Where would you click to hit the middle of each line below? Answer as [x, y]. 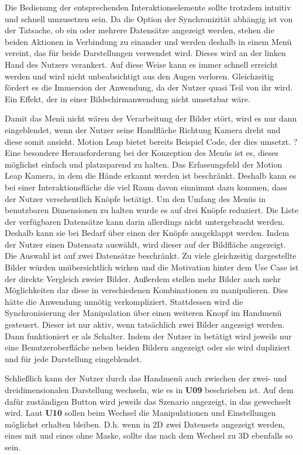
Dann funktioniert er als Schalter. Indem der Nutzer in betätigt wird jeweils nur [148, 336]
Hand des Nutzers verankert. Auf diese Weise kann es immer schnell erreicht [141, 64]
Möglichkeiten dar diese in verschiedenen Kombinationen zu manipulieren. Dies [147, 290]
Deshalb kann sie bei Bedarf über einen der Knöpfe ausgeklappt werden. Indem [147, 233]
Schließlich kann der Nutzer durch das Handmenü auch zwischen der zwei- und [146, 378]
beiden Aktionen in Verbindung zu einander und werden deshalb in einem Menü [148, 41]
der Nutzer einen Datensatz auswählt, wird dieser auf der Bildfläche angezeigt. [145, 244]
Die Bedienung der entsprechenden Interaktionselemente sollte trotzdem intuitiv [148, 7]
